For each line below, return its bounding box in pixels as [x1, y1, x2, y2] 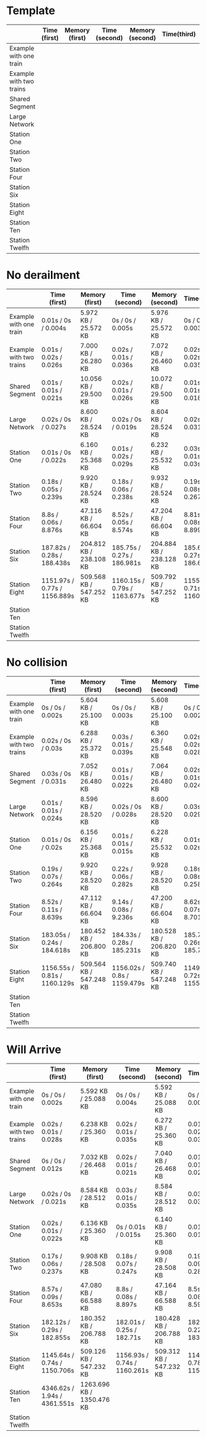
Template [6, 4, 55, 18]
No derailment [6, 268, 80, 282]
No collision [6, 655, 68, 669]
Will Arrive [6, 1043, 62, 1056]
